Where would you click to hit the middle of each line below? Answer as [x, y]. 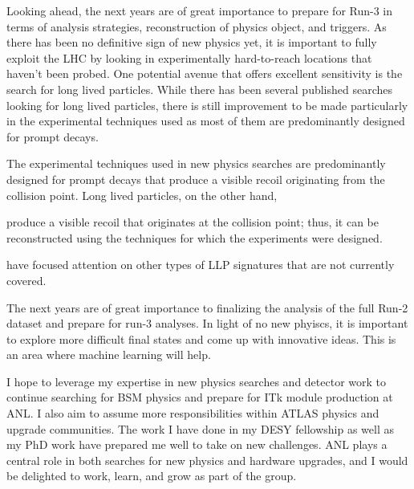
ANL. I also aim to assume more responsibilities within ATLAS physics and [193, 413]
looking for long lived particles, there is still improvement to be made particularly [207, 105]
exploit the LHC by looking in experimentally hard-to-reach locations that [189, 57]
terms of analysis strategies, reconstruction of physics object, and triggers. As [197, 26]
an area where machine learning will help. [109, 355]
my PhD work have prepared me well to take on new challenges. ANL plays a [197, 444]
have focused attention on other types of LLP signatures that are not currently [201, 265]
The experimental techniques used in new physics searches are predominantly [196, 163]
